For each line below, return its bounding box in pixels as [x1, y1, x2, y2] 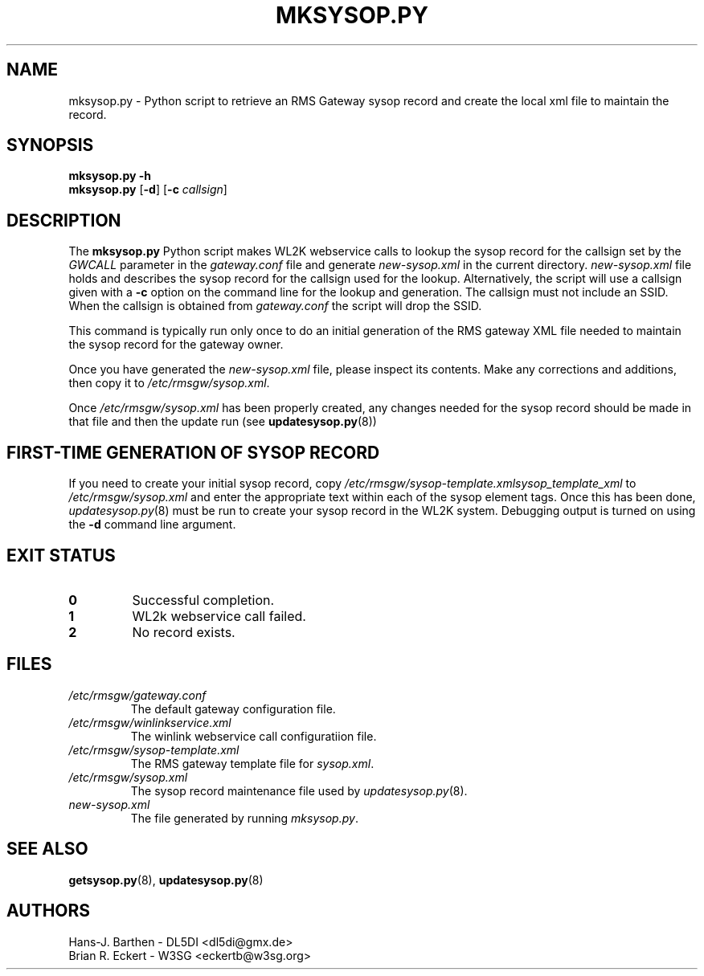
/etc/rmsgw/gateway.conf [68, 688, 207, 702]
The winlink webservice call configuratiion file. [130, 729, 377, 743]
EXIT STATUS [6, 545, 116, 566]
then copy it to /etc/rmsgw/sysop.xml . [68, 376, 270, 390]
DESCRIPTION [6, 210, 121, 231]
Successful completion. [132, 591, 275, 608]
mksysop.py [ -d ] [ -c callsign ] [68, 182, 227, 197]
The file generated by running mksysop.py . [130, 811, 358, 825]
